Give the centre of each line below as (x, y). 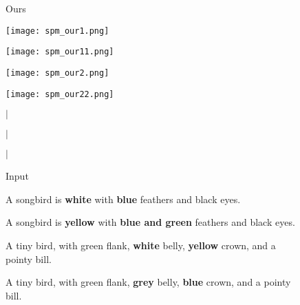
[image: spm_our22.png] (60, 94)
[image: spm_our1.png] (57, 31)
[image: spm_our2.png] (57, 73)
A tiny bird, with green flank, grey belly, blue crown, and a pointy (148, 282)
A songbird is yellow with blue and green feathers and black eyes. (150, 222)
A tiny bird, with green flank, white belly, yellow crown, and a (141, 245)
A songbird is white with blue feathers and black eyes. (123, 199)
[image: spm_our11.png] (60, 52)
